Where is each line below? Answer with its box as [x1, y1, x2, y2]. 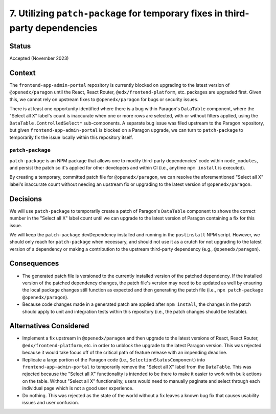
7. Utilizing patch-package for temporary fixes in [9, 8, 223, 19]
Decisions [9, 194, 42, 203]
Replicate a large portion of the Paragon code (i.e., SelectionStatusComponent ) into [22, 356, 205, 362]
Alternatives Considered [9, 322, 89, 330]
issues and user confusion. [22, 399, 79, 405]
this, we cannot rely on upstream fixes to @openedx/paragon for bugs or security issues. [9, 96, 199, 102]
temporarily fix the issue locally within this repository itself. [9, 134, 133, 140]
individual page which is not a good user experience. [22, 385, 134, 392]
